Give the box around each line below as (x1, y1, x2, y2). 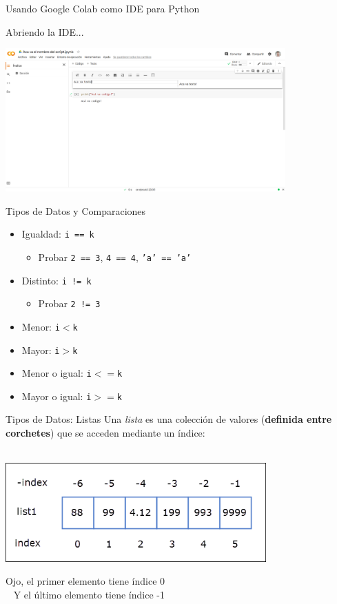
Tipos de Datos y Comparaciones (6, 203, 146, 218)
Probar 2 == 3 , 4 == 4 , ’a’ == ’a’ (38, 249, 192, 264)
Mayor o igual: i (21, 388, 92, 403)
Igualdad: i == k (21, 227, 94, 241)
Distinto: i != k (21, 273, 92, 287)
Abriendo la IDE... (6, 24, 84, 39)
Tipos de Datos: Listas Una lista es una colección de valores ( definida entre (6, 412, 332, 426)
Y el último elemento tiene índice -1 (13, 587, 165, 602)
